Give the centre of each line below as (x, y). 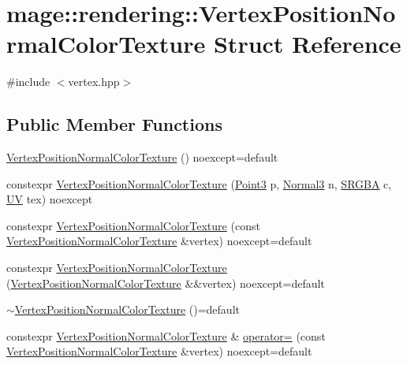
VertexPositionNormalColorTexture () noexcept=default (142, 157)
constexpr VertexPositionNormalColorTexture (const (133, 225)
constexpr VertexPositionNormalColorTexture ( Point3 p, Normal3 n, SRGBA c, (199, 183)
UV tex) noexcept (50, 199)
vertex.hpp (94, 82)
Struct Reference (307, 44)
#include (28, 82)
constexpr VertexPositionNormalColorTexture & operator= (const (166, 335)
